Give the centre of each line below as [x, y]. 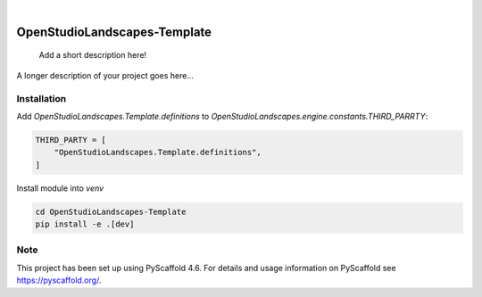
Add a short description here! [93, 55]
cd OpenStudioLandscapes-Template [111, 211]
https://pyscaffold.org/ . [59, 280]
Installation [42, 98]
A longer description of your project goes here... [105, 75]
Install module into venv [60, 188]
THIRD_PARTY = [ [71, 140]
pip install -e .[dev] [85, 224]
